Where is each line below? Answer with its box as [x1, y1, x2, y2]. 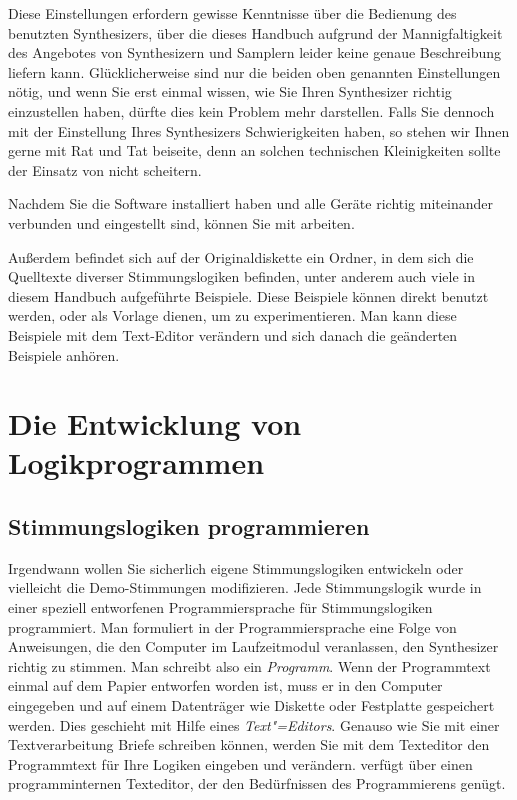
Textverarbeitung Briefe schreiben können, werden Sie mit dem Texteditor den [8, 734, 490, 755]
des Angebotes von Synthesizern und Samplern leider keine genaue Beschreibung [8, 42, 501, 63]
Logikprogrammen [8, 442, 265, 483]
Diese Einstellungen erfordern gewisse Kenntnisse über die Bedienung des [8, 3, 457, 23]
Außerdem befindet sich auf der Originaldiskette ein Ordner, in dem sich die [8, 246, 474, 267]
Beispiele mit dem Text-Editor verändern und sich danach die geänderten [8, 324, 458, 345]
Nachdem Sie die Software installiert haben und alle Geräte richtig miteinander [8, 193, 493, 214]
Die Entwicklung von [8, 403, 302, 444]
